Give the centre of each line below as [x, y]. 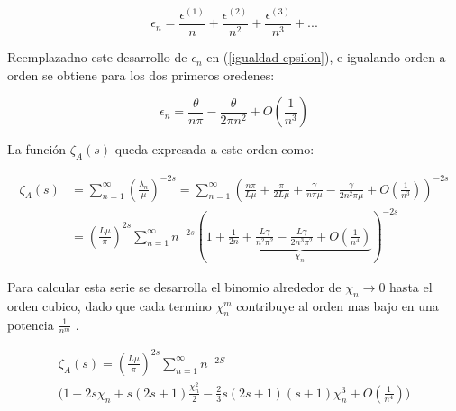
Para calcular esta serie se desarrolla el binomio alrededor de [174, 286]
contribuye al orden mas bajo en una [337, 305]
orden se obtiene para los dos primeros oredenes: [141, 74]
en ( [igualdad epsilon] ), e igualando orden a [326, 57]
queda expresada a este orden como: [214, 149]
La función [37, 149]
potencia [31, 324]
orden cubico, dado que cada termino [109, 305]
